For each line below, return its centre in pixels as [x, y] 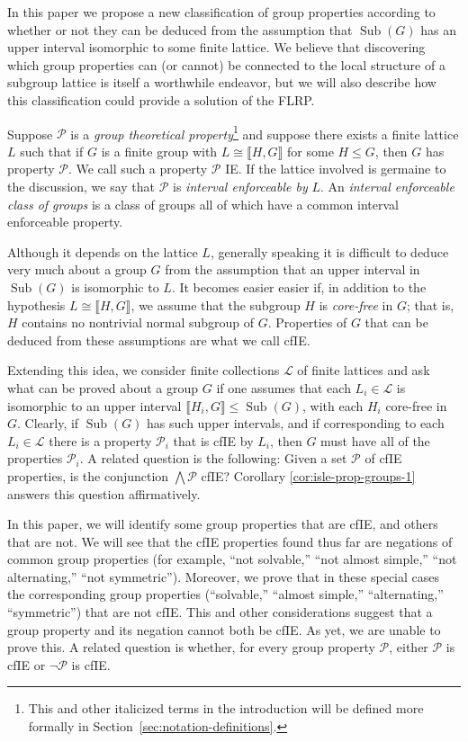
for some [310, 151]
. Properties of [307, 322]
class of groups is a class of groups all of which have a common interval [203, 204]
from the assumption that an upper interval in [292, 269]
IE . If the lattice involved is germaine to [336, 169]
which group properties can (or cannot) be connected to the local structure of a [226, 64]
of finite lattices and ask [364, 370]
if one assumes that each [283, 387]
